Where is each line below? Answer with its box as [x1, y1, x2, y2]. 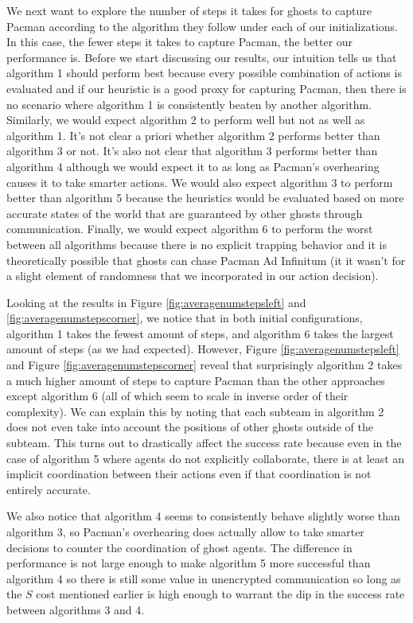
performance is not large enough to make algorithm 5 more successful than [6, 555, 371, 571]
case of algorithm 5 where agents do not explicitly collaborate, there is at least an [6, 450, 405, 466]
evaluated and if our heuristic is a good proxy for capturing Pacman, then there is [6, 80, 407, 96]
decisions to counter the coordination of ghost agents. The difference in [6, 539, 353, 555]
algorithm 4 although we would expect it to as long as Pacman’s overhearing [6, 158, 380, 174]
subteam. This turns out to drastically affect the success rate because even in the [6, 434, 402, 451]
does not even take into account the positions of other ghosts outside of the [6, 419, 373, 435]
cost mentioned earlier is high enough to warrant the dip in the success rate [36, 586, 405, 602]
